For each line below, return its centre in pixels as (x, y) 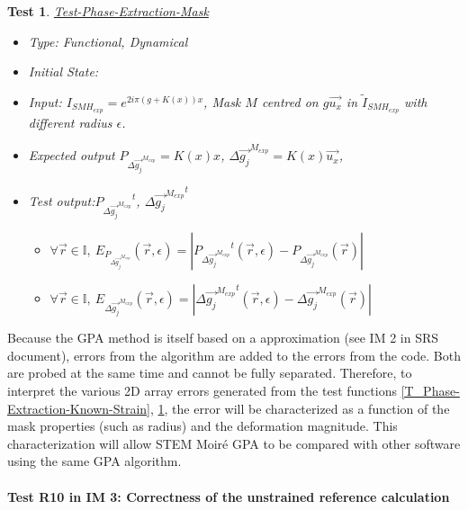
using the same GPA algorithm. (94, 461)
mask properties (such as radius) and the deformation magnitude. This (202, 426)
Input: (45, 102)
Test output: (62, 200)
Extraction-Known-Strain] (79, 408)
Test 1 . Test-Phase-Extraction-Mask (108, 11)
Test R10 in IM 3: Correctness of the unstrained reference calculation (229, 496)
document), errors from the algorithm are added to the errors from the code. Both (234, 355)
